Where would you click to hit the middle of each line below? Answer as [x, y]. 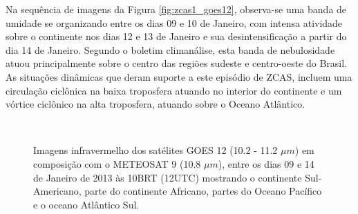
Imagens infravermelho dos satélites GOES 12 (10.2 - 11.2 [156, 150]
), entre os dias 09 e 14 [266, 163]
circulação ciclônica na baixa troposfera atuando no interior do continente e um [174, 90]
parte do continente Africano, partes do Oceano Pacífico [203, 191]
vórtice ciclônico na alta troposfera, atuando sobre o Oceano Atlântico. [156, 104]
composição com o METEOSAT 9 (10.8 [117, 163]
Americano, [57, 191]
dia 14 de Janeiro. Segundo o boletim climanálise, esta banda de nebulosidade [170, 49]
